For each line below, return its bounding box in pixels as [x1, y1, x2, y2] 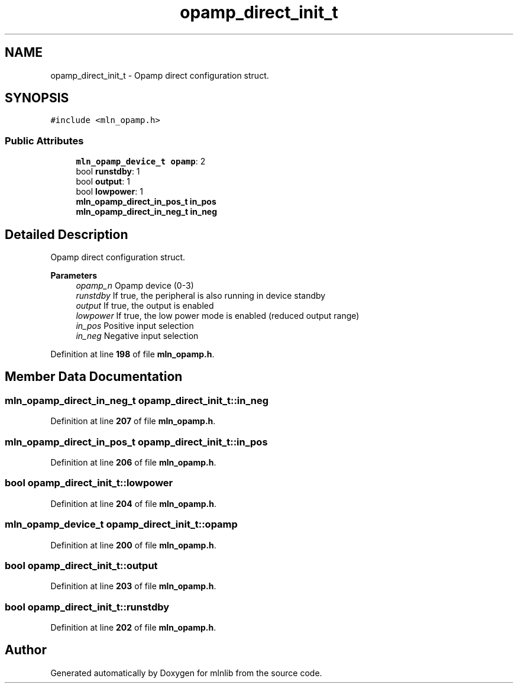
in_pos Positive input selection [76, 321, 194, 331]
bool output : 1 [76, 176, 130, 187]
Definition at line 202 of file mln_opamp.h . [50, 622, 216, 632]
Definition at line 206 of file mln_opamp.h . [50, 457, 216, 467]
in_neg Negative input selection [76, 331, 199, 341]
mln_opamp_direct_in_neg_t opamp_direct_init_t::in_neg [5, 394, 269, 406]
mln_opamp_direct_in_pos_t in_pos [76, 196, 216, 207]
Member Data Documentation [5, 369, 183, 385]
